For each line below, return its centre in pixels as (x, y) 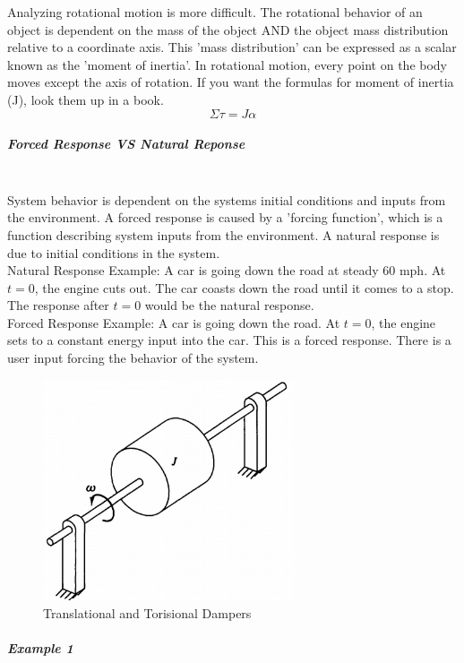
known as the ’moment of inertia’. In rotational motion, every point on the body (228, 64)
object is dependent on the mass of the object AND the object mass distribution (228, 29)
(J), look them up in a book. (86, 99)
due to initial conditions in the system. (114, 252)
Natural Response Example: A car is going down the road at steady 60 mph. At (227, 270)
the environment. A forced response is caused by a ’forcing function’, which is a (225, 217)
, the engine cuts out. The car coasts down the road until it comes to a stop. (244, 287)
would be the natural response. (229, 305)
